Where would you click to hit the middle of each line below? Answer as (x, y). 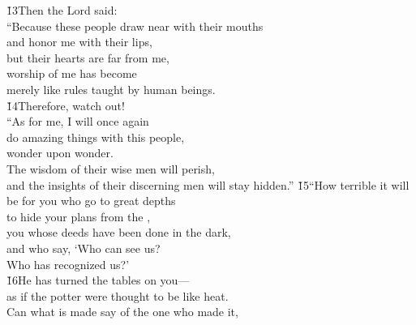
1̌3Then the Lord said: (62, 10)
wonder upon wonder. (60, 153)
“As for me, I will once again (78, 121)
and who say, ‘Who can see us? (84, 248)
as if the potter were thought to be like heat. (118, 295)
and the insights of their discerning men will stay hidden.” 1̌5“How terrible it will (208, 184)
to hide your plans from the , (79, 216)
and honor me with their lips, (79, 42)
